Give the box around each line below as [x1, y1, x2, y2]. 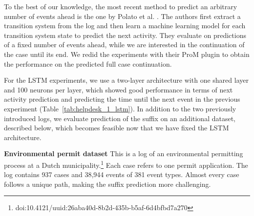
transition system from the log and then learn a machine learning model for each [4, 20, 246, 31]
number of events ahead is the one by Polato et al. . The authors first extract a [4, 11, 241, 21]
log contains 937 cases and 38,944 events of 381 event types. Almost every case [4, 169, 239, 180]
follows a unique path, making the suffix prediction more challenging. [4, 179, 211, 189]
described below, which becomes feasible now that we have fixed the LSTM [4, 123, 229, 133]
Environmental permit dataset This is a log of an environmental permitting [4, 148, 243, 159]
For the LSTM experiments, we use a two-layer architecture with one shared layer [4, 75, 249, 85]
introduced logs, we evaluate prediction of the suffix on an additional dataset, [4, 113, 235, 123]
